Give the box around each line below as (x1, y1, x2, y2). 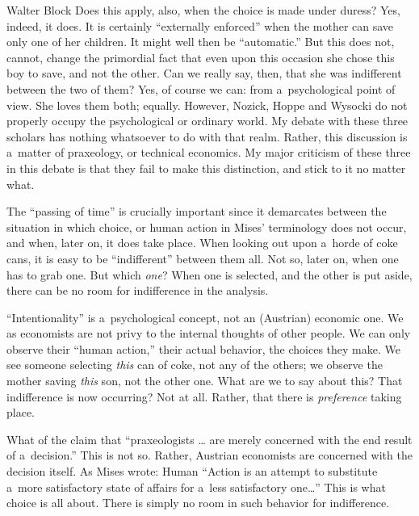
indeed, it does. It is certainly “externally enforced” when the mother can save (6, 17, 394, 34)
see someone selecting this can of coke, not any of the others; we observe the (6, 356, 383, 373)
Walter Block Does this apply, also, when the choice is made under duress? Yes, (6, 2, 400, 18)
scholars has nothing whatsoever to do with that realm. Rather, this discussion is (6, 128, 408, 145)
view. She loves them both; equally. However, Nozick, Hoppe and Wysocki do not (6, 96, 408, 113)
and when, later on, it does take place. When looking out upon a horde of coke (6, 234, 398, 251)
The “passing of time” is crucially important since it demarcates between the (6, 203, 387, 220)
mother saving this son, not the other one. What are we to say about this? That (6, 372, 403, 389)
